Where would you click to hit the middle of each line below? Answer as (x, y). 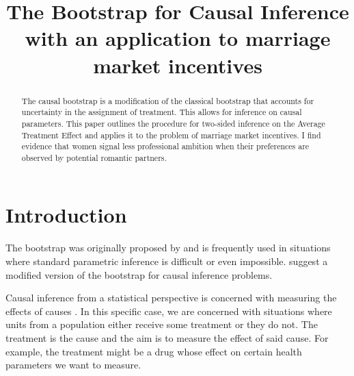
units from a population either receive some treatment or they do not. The (162, 324)
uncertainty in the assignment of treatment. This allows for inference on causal (162, 112)
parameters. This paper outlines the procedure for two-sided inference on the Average (173, 123)
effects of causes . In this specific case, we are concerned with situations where (169, 311)
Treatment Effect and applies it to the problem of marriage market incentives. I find (171, 135)
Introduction (66, 215)
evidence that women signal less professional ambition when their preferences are (165, 146)
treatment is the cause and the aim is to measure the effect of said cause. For (167, 337)
